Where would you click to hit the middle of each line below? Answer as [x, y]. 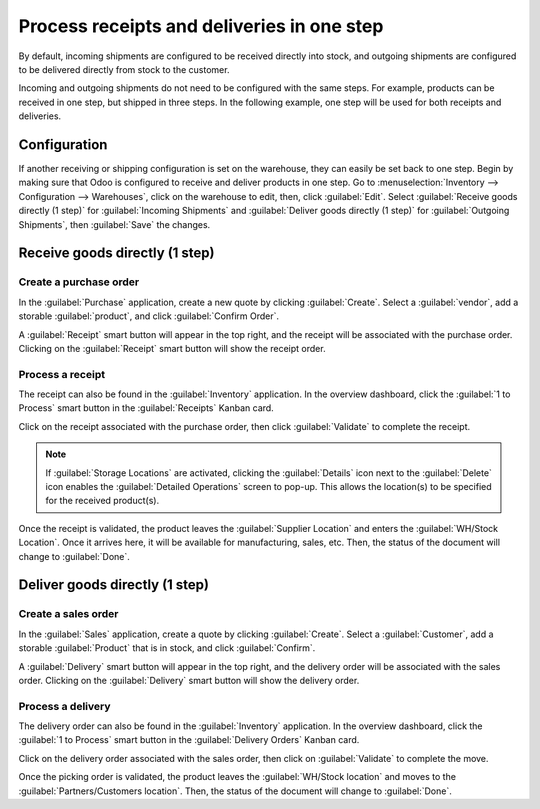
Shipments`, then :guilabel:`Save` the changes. [114, 224]
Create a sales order [68, 614]
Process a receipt [61, 374]
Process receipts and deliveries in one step [201, 26]
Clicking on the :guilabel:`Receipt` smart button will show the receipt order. [172, 348]
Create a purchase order [79, 282]
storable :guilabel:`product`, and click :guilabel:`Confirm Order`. [149, 316]
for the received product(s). [102, 501]
